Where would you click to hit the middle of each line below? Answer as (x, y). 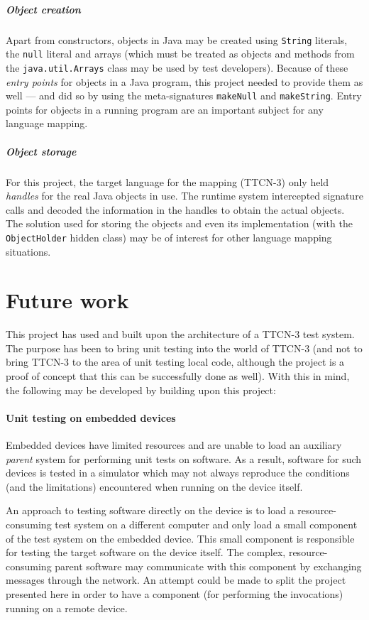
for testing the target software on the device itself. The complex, (146, 552)
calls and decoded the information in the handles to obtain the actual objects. (175, 209)
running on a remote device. (67, 608)
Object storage (41, 151)
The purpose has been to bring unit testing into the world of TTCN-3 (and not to (184, 348)
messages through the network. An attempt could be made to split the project (176, 580)
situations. (28, 251)
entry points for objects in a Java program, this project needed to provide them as (184, 81)
